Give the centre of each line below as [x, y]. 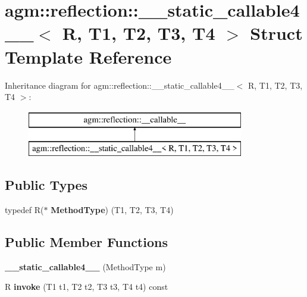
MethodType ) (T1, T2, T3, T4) [112, 210]
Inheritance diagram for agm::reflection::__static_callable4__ [120, 85]
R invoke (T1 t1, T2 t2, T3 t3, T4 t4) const [87, 287]
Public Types [46, 185]
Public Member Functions [86, 242]
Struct [276, 33]
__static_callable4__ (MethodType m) [85, 266]
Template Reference [88, 56]
